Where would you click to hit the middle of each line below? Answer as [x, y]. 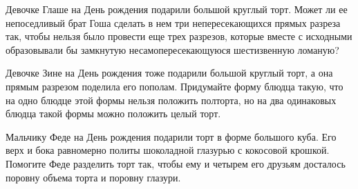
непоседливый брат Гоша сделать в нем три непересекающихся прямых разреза [173, 22]
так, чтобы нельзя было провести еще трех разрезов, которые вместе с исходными [179, 36]
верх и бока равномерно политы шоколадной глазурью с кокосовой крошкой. [168, 150]
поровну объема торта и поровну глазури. [93, 177]
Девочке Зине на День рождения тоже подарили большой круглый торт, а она [169, 73]
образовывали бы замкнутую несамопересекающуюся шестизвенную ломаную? [172, 49]
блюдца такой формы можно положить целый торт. [113, 113]
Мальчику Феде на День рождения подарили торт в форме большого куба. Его [171, 136]
